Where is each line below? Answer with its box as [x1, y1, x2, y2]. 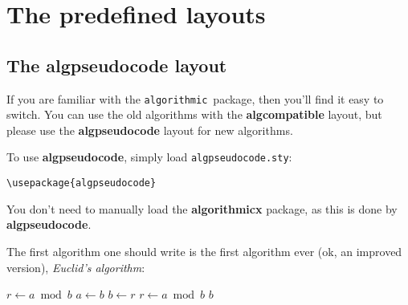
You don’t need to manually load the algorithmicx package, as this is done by [6, 200, 398, 217]
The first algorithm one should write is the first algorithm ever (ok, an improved [6, 242, 402, 259]
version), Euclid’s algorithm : [6, 258, 145, 275]
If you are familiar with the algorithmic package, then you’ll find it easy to [6, 90, 384, 107]
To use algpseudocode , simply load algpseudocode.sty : [6, 148, 292, 165]
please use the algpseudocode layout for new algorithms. [6, 121, 293, 138]
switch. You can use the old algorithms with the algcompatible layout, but [6, 106, 382, 123]
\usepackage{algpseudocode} [6, 177, 157, 189]
